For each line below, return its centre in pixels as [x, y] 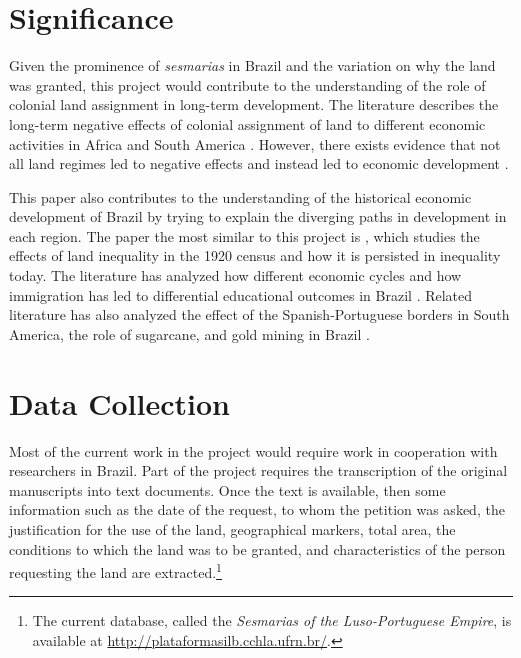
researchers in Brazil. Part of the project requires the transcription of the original [258, 470]
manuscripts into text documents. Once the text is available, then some [227, 489]
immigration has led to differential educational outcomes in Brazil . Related [241, 294]
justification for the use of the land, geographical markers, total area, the [232, 528]
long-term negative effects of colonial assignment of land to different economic [247, 123]
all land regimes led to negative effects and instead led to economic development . [259, 163]
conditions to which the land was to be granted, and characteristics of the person [257, 548]
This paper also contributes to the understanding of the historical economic [240, 196]
